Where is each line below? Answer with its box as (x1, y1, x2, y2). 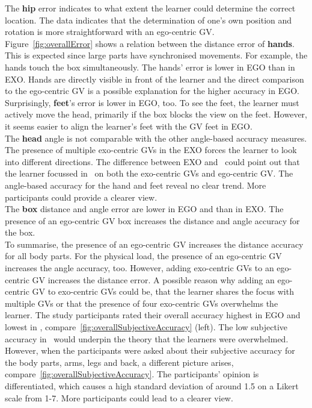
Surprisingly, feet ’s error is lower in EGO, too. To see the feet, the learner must (5, 96, 299, 108)
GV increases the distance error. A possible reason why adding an (32, 273, 275, 286)
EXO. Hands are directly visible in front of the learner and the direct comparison (5, 72, 304, 85)
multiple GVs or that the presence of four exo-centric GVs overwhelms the (5, 297, 278, 309)
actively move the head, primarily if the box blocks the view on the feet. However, (5, 108, 307, 121)
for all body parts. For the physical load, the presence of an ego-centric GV (5, 250, 282, 262)
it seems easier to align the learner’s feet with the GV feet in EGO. (5, 119, 252, 132)
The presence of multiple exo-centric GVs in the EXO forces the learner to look (5, 143, 297, 156)
